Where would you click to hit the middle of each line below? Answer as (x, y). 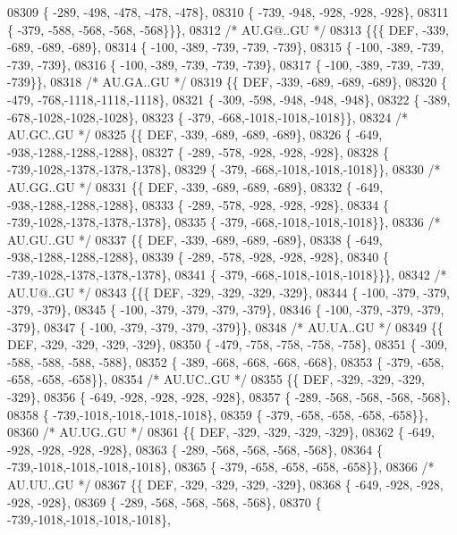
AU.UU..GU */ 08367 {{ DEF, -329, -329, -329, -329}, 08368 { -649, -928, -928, (225, 485)
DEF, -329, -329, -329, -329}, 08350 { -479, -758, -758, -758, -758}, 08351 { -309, (228, 344)
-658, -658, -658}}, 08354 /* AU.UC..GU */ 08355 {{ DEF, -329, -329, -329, (216, 379)
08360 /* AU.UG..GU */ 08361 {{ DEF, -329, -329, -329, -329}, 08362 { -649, (221, 432)
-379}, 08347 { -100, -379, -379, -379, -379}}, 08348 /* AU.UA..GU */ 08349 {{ (225, 326)
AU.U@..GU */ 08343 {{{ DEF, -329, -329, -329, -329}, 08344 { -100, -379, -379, (228, 292)
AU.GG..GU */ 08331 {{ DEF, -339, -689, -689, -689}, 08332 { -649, (195, 186)
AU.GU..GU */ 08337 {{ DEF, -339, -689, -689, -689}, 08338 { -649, (195, 239)
